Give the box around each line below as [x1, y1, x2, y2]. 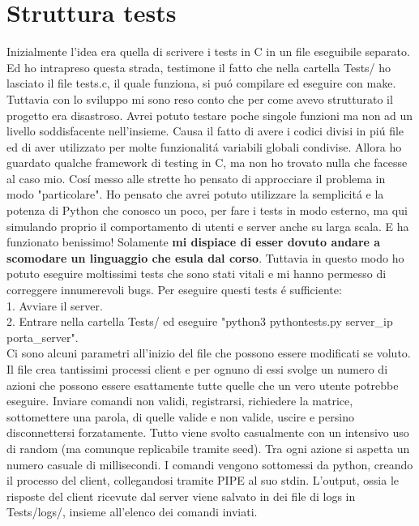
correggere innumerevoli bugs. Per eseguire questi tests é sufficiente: [6, 281, 342, 298]
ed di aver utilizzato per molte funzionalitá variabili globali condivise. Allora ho [6, 138, 402, 155]
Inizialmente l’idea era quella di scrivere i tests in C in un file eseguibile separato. [6, 43, 410, 60]
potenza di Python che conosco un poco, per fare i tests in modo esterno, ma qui [6, 202, 408, 219]
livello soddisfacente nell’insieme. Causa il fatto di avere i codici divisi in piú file [6, 122, 404, 139]
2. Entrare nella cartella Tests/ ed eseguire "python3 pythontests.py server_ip [6, 313, 393, 330]
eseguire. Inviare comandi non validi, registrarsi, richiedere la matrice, [6, 392, 353, 409]
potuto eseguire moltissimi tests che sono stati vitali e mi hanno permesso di [6, 265, 387, 282]
